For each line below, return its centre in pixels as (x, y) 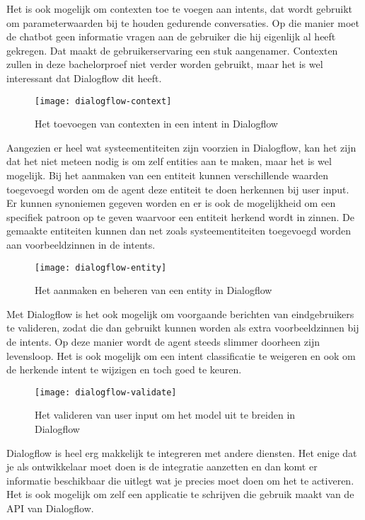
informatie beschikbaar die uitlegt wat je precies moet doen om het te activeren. (180, 480)
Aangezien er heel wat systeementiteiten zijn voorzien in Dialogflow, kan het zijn (181, 147)
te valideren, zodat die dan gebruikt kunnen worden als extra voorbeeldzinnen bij (183, 328)
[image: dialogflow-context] (103, 101)
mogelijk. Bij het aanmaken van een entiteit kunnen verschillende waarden (167, 175)
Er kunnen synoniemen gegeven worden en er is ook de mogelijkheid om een (171, 203)
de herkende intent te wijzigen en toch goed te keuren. (124, 369)
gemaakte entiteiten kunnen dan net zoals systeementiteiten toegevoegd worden (179, 231)
